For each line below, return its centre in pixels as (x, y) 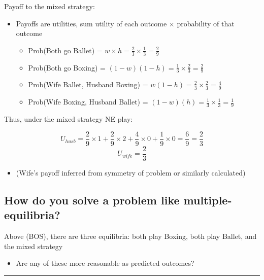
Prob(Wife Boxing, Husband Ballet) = (88, 102)
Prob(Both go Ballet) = (65, 50)
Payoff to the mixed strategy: (49, 6)
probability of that (206, 23)
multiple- (208, 200)
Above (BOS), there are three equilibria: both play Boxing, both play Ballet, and (130, 236)
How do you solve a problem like (92, 200)
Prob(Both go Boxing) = (67, 67)
